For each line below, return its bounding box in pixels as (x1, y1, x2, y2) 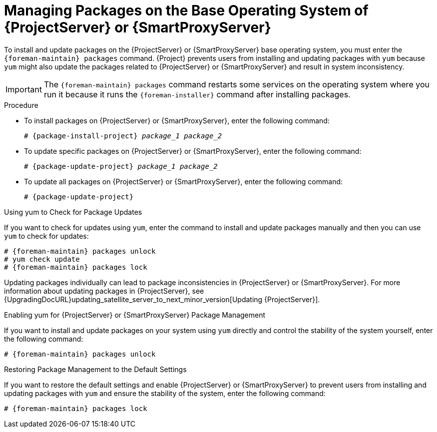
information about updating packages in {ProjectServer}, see (4, 286, 204, 295)
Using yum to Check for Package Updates (4, 207, 142, 216)
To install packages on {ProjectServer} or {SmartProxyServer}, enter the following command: (24, 116, 330, 125)
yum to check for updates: (4, 231, 89, 240)
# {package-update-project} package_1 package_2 (24, 162, 218, 170)
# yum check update (4, 255, 80, 263)
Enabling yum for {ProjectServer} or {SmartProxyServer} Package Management (4, 310, 266, 319)
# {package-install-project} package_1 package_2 (24, 131, 222, 140)
